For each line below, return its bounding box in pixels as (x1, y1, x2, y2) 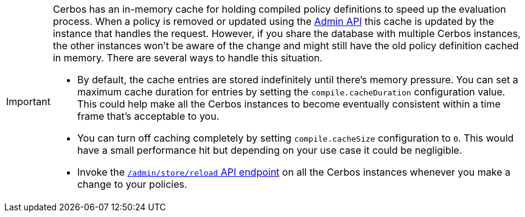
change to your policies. (77, 178, 187, 190)
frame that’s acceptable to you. (77, 110, 220, 122)
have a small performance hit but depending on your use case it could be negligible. (77, 144, 462, 156)
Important (6, 95, 50, 108)
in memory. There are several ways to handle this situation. (52, 52, 323, 64)
